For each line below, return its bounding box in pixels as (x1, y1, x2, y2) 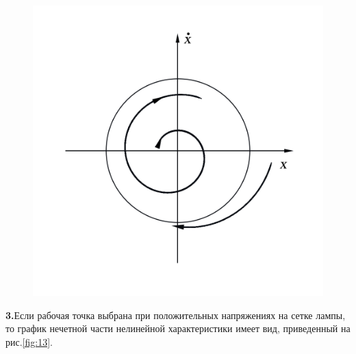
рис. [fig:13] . (5, 334, 53, 349)
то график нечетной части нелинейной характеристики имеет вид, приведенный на (5, 321, 351, 336)
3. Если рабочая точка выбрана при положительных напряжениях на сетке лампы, (5, 307, 346, 322)
